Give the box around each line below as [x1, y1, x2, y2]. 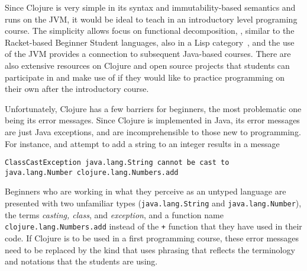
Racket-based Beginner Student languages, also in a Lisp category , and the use [5, 36, 295, 48]
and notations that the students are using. [5, 255, 158, 267]
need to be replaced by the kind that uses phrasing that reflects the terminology [5, 243, 295, 256]
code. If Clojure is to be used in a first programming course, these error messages [5, 231, 299, 244]
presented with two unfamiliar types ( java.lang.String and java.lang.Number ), [5, 197, 302, 209]
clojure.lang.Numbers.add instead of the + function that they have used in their [5, 220, 302, 232]
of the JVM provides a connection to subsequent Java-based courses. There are [5, 47, 291, 60]
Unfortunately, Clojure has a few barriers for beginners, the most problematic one [5, 102, 302, 114]
